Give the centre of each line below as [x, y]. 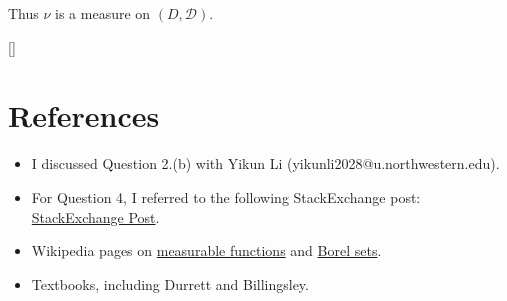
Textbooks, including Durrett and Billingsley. [170, 283]
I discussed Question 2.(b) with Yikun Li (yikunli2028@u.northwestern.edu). [265, 163]
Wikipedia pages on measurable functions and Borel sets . [206, 250]
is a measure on [103, 13]
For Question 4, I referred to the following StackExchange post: [226, 196]
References [84, 115]
